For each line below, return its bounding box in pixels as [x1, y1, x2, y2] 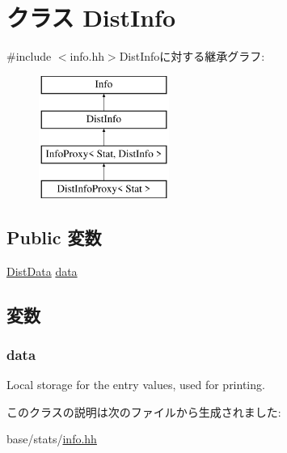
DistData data [6, 262, 78, 279]
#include [6, 48, 52, 65]
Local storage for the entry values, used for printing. [6, 376, 265, 393]
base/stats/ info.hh [6, 430, 97, 447]
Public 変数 [6, 224, 102, 249]
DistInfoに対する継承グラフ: [119, 48, 265, 65]
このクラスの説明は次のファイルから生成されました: [6, 403, 281, 420]
